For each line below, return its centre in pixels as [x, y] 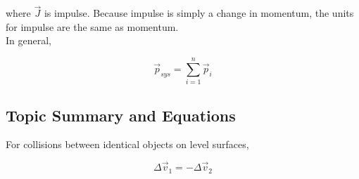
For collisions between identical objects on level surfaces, [127, 144]
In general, [29, 40]
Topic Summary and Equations [121, 115]
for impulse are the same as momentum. [92, 26]
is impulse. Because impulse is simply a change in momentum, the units [199, 13]
